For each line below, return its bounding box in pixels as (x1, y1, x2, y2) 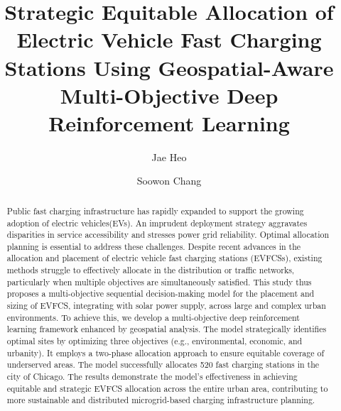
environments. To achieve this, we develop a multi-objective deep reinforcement (6, 311, 300, 323)
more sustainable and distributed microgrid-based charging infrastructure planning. (6, 394, 315, 406)
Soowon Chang (136, 173, 202, 188)
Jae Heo (151, 149, 187, 164)
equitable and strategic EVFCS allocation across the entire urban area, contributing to (6, 382, 328, 394)
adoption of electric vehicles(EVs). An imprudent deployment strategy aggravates (6, 217, 308, 229)
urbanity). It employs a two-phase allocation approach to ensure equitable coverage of (6, 346, 325, 358)
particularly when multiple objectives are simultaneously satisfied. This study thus (6, 275, 312, 287)
